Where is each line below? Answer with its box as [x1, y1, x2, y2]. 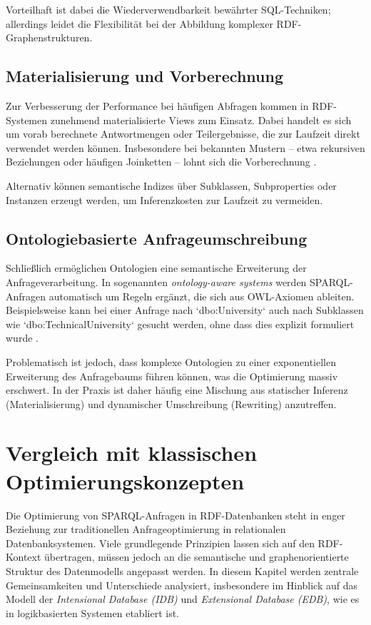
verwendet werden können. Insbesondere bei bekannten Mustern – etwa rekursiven [6, 140, 365, 155]
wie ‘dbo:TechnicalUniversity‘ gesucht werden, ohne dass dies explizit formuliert [6, 316, 355, 331]
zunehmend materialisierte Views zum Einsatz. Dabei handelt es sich [50, 112, 352, 127]
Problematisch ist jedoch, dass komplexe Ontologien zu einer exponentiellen [6, 354, 336, 369]
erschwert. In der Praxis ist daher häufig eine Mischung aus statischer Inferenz [6, 382, 348, 397]
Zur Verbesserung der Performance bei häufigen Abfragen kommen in [6, 98, 309, 113]
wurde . [6, 330, 39, 345]
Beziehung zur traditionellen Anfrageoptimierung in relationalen [6, 522, 286, 537]
